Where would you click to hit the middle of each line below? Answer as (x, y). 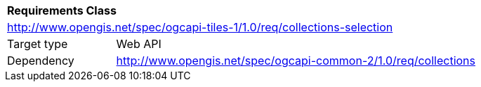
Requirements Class (62, 10)
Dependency (41, 61)
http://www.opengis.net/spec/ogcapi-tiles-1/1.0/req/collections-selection (200, 27)
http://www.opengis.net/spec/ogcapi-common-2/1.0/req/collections (296, 61)
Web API (139, 44)
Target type (38, 44)
